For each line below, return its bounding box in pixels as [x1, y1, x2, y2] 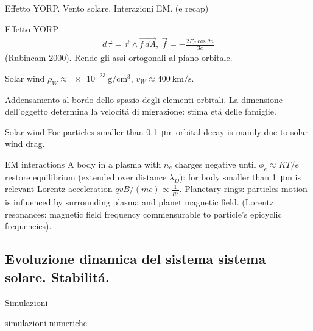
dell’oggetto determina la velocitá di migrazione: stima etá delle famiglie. [5, 105, 276, 118]
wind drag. [5, 137, 45, 150]
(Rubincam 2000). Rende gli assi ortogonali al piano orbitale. [5, 51, 233, 64]
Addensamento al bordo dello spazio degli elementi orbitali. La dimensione [5, 93, 283, 105]
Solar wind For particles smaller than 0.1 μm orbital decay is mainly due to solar [5, 125, 308, 138]
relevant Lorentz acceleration [5, 182, 113, 195]
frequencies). [5, 219, 52, 232]
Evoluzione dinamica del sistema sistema [5, 249, 266, 268]
